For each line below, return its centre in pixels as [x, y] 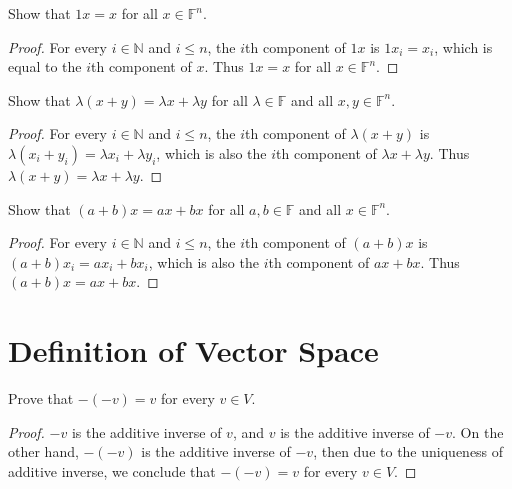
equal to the [45, 66]
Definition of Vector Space [193, 350]
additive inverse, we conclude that [112, 470]
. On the [478, 431]
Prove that [41, 398]
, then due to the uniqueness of [408, 451]
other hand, [43, 451]
